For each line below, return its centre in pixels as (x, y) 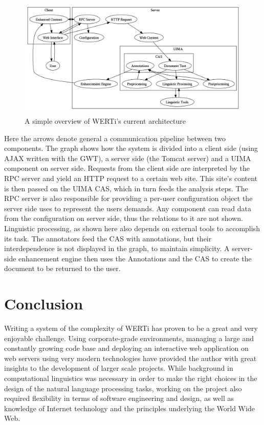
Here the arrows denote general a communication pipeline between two (115, 138)
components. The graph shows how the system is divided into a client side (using (131, 148)
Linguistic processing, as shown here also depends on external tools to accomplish (132, 228)
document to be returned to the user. (62, 268)
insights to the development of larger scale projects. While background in (119, 368)
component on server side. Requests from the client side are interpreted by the (127, 168)
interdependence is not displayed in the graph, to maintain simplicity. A (117, 248)
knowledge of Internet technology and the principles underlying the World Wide (129, 408)
